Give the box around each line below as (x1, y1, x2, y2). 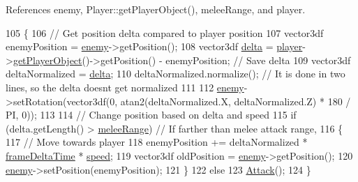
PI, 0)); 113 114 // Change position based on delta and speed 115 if (6, 107, 297, 122)
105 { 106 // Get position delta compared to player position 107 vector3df (6, 25, 324, 40)
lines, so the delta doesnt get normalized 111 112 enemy (6, 79, 244, 94)
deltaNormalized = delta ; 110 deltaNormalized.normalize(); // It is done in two (6, 66, 345, 81)
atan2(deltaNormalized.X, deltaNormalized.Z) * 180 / (120, 93, 351, 108)
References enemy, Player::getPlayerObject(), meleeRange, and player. (6, 2, 306, 16)
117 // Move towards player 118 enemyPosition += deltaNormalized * (6, 135, 308, 149)
